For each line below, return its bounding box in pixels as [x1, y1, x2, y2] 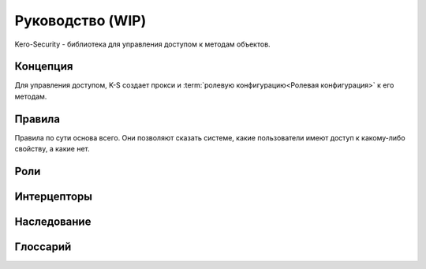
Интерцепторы [14, 189, 92, 203]
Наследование [14, 215, 92, 228]
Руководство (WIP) [14, 12, 147, 29]
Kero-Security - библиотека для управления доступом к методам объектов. [14, 39, 271, 49]
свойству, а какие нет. [14, 144, 90, 154]
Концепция [14, 60, 73, 73]
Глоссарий [14, 241, 72, 253]
